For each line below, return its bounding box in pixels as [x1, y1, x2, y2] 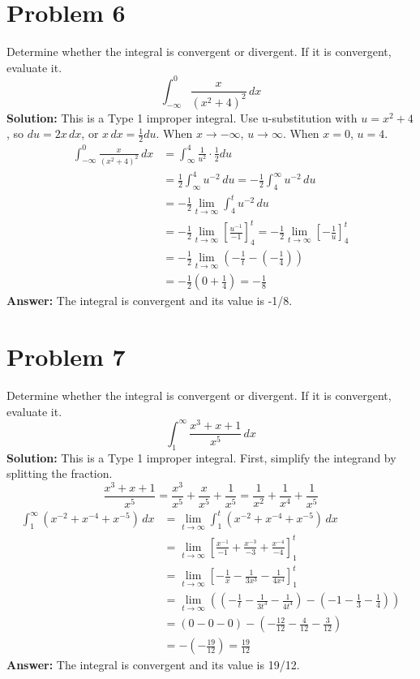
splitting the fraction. [6, 465, 113, 482]
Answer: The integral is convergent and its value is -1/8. [6, 292, 293, 309]
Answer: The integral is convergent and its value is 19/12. [6, 656, 300, 673]
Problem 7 [6, 340, 126, 373]
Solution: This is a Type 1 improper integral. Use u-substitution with [6, 109, 358, 126]
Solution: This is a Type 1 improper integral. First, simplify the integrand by [6, 449, 396, 466]
